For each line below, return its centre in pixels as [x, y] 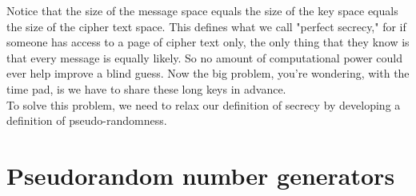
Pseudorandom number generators [201, 175]
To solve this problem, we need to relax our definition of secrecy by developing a [204, 104]
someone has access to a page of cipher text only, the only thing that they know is [208, 42]
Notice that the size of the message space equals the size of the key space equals [202, 10]
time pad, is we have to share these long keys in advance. [146, 88]
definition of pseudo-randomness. [87, 120]
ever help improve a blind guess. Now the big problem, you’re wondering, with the [208, 73]
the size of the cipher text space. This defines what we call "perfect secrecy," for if [206, 26]
